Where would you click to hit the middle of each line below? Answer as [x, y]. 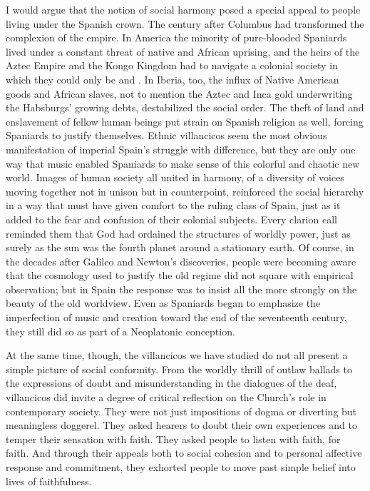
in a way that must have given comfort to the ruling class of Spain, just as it [173, 205]
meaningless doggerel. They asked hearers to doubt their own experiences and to [181, 425]
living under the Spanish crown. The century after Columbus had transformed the [185, 23]
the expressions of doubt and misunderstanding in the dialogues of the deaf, [171, 383]
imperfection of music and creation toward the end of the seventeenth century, [176, 317]
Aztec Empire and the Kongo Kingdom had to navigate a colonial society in [172, 65]
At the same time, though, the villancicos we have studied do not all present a [177, 355]
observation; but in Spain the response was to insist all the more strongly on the [181, 289]
